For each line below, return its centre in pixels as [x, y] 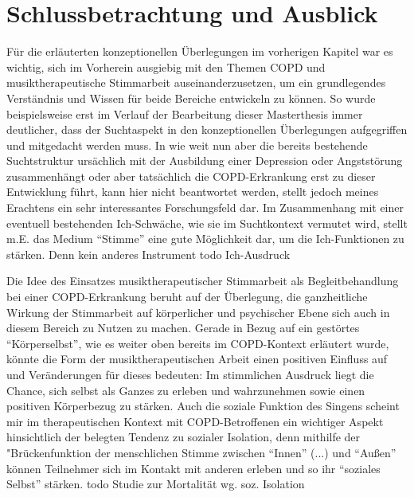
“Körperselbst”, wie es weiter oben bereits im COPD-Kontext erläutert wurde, [198, 343]
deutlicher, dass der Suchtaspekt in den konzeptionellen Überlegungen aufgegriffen [207, 129]
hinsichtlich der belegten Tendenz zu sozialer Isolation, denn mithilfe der [184, 437]
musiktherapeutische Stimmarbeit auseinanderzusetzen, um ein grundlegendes [196, 82]
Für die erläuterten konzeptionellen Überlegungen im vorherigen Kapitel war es [200, 51]
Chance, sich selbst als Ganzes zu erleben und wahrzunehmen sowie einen [186, 390]
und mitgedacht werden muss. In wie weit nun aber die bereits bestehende [187, 145]
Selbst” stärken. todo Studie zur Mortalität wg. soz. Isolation [156, 484]
